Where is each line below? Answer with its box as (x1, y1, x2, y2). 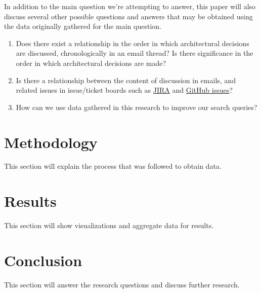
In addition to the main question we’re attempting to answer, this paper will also (4, 1, 256, 11)
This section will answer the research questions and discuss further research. (4, 279, 240, 289)
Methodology (4, 131, 98, 152)
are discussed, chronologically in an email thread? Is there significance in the (16, 48, 253, 58)
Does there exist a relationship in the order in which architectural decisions (16, 38, 249, 48)
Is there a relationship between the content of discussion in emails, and (16, 75, 236, 85)
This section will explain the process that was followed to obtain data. (4, 161, 222, 171)
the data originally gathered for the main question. (4, 21, 161, 31)
